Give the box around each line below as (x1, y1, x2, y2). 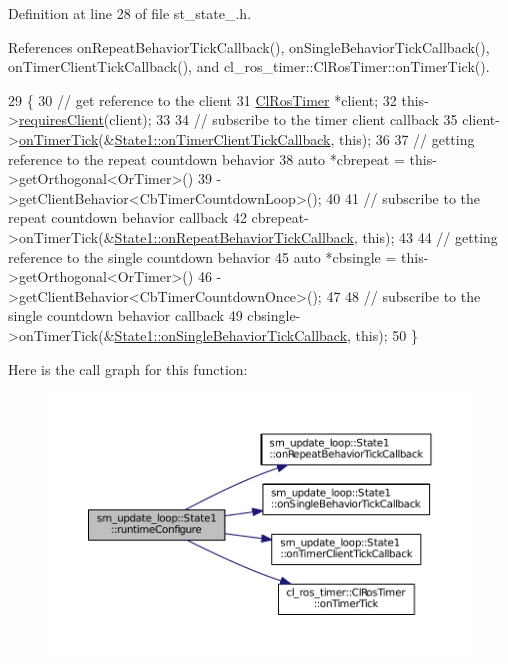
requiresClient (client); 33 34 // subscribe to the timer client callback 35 (18, 109, 458, 130)
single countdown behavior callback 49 (8, 305, 243, 326)
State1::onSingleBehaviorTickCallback (114, 324, 348, 345)
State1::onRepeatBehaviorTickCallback (114, 226, 354, 247)
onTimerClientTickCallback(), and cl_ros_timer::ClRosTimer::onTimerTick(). (8, 56, 490, 77)
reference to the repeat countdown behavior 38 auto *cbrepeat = (8, 148, 405, 169)
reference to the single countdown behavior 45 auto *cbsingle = (8, 246, 397, 267)
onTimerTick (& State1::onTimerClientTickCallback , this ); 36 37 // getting (18, 128, 475, 149)
